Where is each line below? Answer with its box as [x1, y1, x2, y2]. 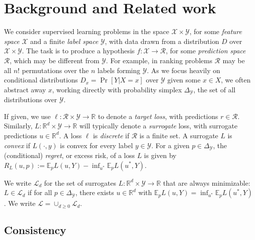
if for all [27, 187, 52, 198]
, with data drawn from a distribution [105, 36, 219, 46]
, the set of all [193, 84, 236, 94]
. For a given [151, 140, 190, 150]
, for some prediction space [166, 45, 246, 56]
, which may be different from [9, 55, 100, 65]
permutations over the [22, 65, 89, 75]
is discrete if [93, 130, 129, 140]
